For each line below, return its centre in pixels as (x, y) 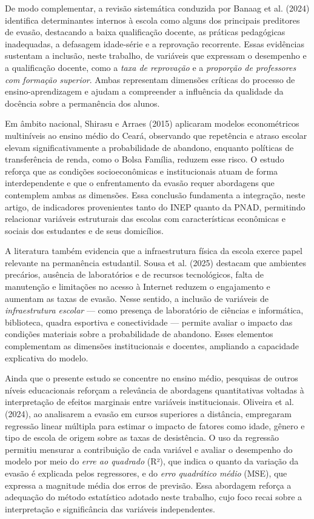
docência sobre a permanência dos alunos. (82, 103)
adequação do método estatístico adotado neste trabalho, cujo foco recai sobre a (154, 497)
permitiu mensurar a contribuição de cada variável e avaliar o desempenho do (149, 449)
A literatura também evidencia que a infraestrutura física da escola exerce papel (154, 251)
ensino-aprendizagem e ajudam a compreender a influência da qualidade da (144, 91)
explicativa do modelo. (47, 357)
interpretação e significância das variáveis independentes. (110, 508)
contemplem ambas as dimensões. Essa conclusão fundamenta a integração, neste (155, 194)
